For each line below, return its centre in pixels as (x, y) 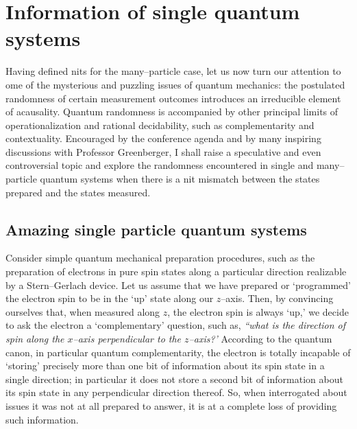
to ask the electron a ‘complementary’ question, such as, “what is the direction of (176, 325)
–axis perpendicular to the (127, 339)
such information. (42, 419)
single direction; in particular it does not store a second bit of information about (174, 379)
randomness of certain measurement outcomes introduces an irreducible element (173, 98)
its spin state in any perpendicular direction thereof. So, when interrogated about (176, 392)
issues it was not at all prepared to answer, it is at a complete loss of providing (171, 405)
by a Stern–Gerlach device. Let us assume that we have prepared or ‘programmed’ (178, 285)
